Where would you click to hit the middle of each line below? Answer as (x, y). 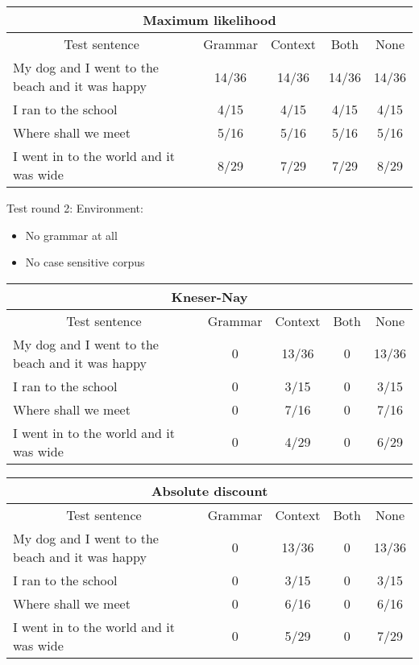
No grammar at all (71, 235)
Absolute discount (209, 490)
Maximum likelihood (209, 20)
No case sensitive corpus (85, 262)
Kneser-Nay (209, 296)
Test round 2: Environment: (75, 208)
